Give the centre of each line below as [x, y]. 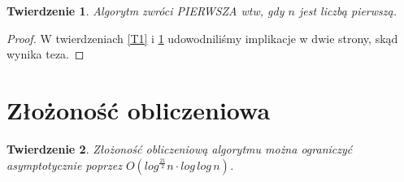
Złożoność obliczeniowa [139, 109]
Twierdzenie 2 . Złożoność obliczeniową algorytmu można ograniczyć [180, 148]
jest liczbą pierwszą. [348, 11]
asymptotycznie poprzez [64, 165]
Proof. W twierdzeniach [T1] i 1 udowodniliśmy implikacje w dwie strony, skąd [202, 38]
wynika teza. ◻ [46, 54]
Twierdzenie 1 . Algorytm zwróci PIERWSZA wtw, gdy [146, 11]
